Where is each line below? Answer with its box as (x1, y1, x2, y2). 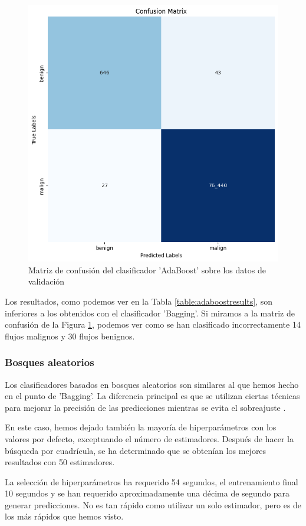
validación (28, 275, 65, 287)
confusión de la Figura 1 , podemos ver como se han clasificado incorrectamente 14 (5, 318, 301, 331)
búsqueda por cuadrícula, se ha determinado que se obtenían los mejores (5, 444, 266, 456)
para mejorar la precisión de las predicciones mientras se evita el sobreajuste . (5, 401, 286, 413)
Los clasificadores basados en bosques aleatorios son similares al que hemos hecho (5, 378, 299, 390)
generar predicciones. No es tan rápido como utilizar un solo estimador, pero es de (5, 498, 302, 511)
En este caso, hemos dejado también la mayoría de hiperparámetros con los (5, 421, 277, 433)
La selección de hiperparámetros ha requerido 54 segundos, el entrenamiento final (5, 475, 298, 488)
